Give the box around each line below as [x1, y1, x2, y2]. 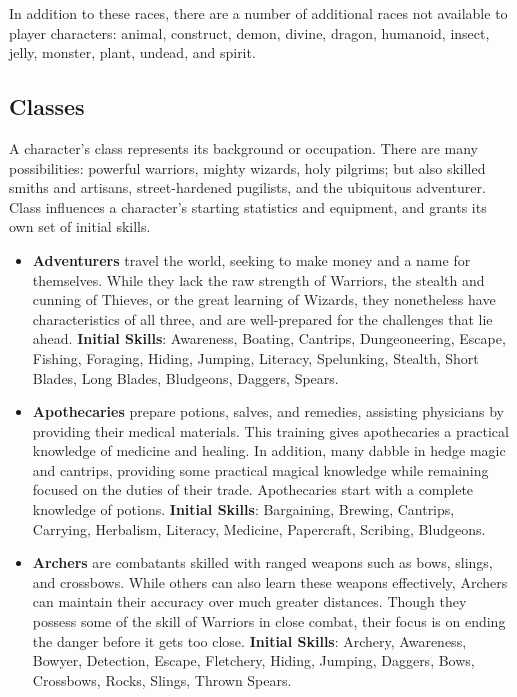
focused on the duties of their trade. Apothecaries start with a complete [32, 479, 474, 500]
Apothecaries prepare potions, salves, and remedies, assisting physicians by [32, 401, 505, 422]
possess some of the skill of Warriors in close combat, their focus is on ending [32, 611, 506, 632]
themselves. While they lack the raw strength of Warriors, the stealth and [32, 269, 485, 290]
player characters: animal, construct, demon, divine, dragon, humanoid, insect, [9, 22, 490, 43]
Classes [9, 91, 85, 122]
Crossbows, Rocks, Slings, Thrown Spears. [32, 669, 292, 690]
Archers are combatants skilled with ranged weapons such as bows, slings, [32, 552, 493, 573]
